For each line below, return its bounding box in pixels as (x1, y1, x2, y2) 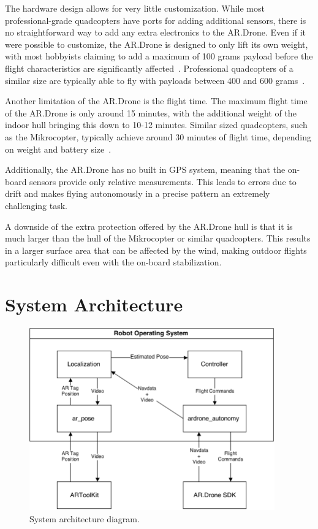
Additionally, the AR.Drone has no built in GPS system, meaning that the (5, 163, 286, 176)
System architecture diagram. (29, 512, 140, 525)
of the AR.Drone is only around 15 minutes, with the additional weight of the (5, 106, 297, 119)
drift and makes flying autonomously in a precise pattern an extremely (5, 187, 270, 200)
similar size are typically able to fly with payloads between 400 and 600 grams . (5, 74, 305, 86)
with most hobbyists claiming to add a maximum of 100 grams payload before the (5, 50, 313, 63)
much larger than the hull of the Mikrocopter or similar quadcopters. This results (5, 232, 311, 245)
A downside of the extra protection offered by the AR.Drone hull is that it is (5, 219, 293, 232)
